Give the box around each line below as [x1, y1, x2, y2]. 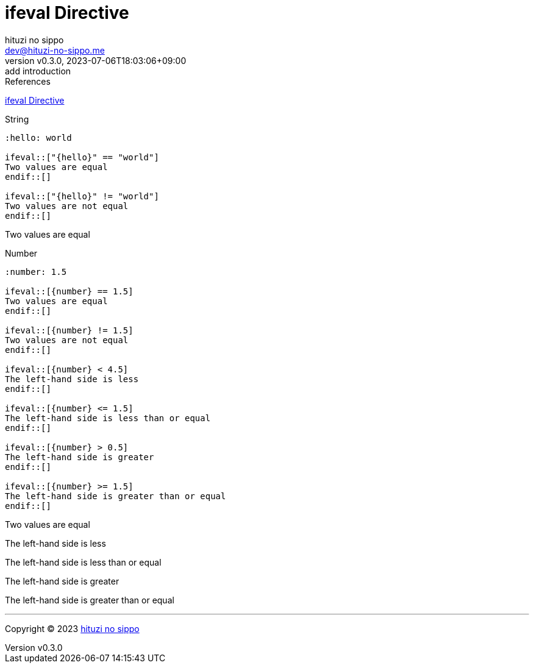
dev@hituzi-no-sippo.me [5, 44, 105, 55]
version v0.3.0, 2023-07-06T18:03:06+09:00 [5, 55, 187, 66]
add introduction [5, 65, 71, 76]
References [5, 76, 51, 87]
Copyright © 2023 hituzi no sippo [5, 623, 140, 634]
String [5, 113, 29, 124]
